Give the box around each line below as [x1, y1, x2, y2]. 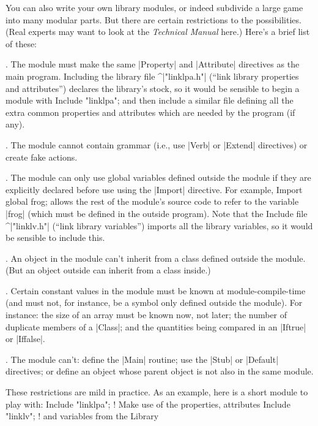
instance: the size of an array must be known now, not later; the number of [6, 308, 287, 321]
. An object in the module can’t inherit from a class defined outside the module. [6, 251, 306, 264]
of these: [6, 37, 37, 50]
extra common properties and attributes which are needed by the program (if [6, 105, 295, 118]
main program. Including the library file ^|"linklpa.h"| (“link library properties [6, 69, 299, 82]
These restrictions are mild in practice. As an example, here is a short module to [6, 386, 308, 398]
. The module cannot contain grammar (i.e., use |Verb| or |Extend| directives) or [6, 138, 308, 151]
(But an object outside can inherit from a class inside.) [6, 264, 211, 276]
